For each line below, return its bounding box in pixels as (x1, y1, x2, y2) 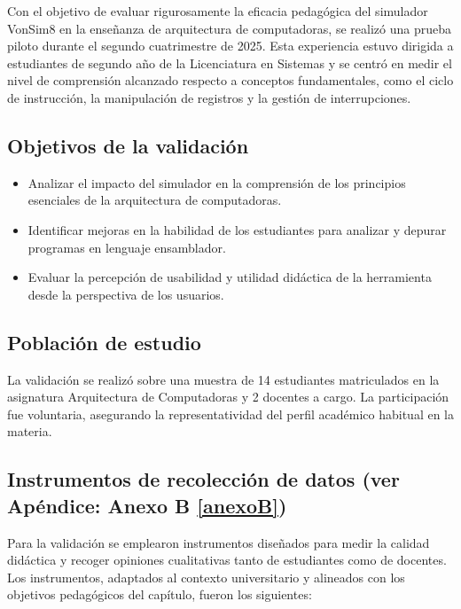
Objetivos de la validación (7, 131, 249, 159)
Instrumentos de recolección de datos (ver (7, 465, 400, 493)
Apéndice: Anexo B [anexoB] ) (7, 491, 287, 519)
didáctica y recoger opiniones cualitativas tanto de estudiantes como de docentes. (7, 550, 447, 569)
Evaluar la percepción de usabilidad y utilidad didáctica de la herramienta (27, 268, 432, 286)
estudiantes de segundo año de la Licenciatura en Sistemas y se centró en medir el (7, 53, 452, 72)
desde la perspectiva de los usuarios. (27, 285, 224, 303)
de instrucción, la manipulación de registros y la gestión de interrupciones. (7, 88, 411, 106)
